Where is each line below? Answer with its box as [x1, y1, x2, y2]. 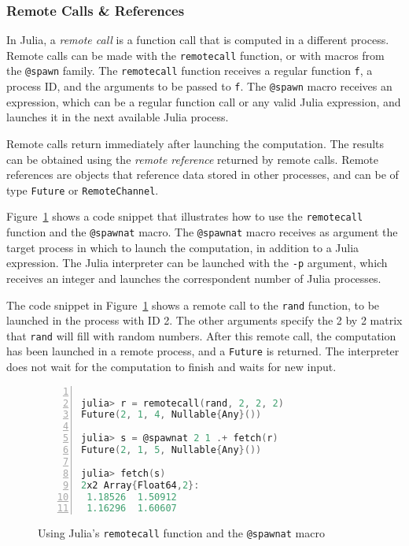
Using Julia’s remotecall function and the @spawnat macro [38, 525, 325, 541]
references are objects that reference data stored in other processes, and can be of [6, 166, 399, 183]
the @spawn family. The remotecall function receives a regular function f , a [6, 62, 373, 79]
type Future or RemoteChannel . [6, 181, 159, 198]
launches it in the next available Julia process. [6, 109, 229, 125]
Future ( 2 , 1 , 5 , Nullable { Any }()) [81, 444, 262, 456]
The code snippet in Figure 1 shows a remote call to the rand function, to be [6, 296, 380, 313]
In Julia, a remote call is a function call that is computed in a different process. [6, 32, 389, 48]
